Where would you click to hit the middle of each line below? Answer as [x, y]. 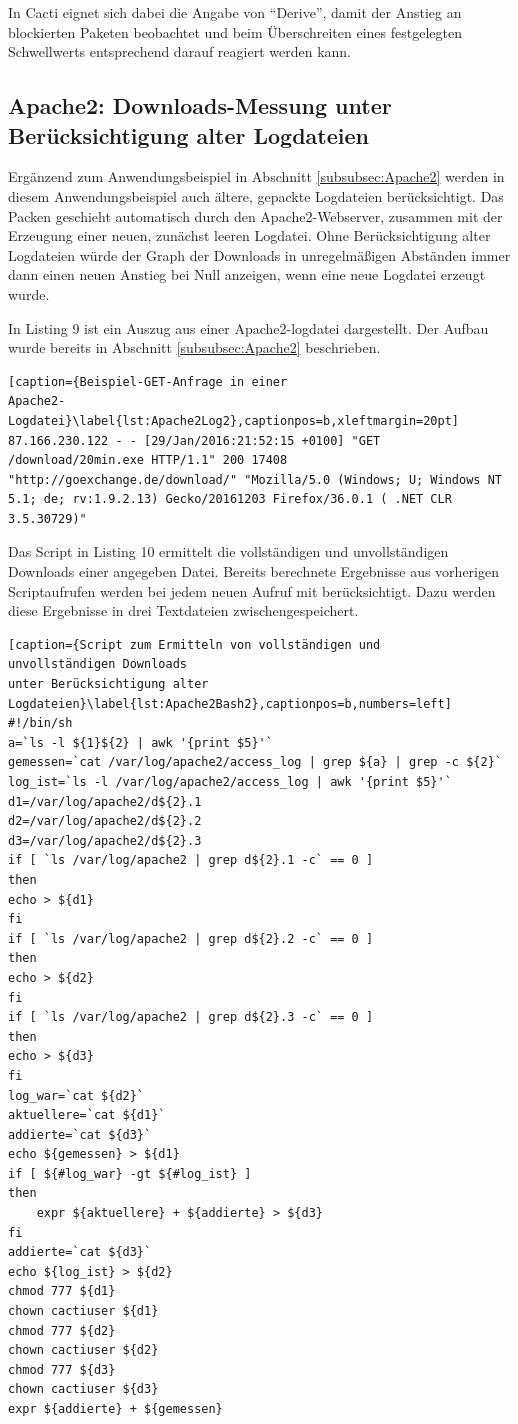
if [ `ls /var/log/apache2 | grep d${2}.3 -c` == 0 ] [191, 1017]
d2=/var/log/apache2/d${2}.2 [105, 821]
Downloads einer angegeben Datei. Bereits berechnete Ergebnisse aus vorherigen [253, 571]
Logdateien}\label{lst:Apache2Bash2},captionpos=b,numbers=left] [230, 703]
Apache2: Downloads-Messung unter [200, 105]
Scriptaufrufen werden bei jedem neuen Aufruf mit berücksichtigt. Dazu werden [252, 590]
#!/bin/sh [40, 723]
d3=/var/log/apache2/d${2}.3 [105, 840]
